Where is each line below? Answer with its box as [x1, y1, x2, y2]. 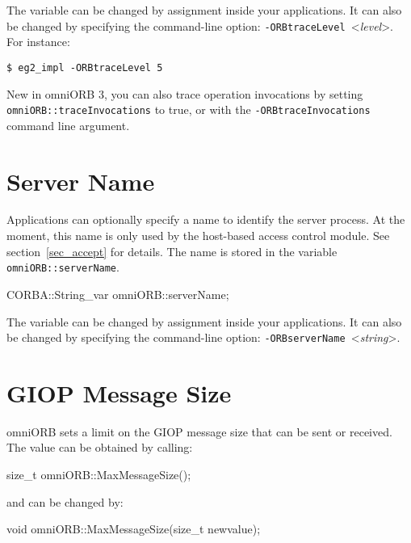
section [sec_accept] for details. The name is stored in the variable [6, 242, 338, 259]
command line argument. [6, 116, 130, 133]
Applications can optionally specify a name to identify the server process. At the [6, 211, 405, 228]
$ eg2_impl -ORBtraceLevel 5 [6, 61, 163, 74]
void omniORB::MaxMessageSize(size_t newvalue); [6, 520, 261, 537]
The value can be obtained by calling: [6, 439, 193, 456]
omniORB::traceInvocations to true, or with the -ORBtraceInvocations [6, 101, 371, 118]
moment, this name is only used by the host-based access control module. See [6, 227, 390, 244]
